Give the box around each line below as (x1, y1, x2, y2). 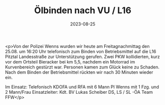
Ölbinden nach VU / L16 (34, 5, 132, 16)
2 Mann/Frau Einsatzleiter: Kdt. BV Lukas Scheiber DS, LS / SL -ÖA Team (5, 89, 153, 95)
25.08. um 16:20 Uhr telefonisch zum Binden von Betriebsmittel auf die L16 (5, 48, 157, 54)
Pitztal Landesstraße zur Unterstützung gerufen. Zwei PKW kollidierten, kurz (5, 54, 160, 60)
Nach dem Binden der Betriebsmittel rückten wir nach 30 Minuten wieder (5, 69, 154, 75)
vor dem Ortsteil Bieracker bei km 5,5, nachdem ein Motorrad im (5, 59, 135, 64)
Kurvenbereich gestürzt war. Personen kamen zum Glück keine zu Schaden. (5, 64, 160, 70)
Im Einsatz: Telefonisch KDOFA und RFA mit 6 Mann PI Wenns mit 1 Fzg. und (5, 84, 159, 90)
